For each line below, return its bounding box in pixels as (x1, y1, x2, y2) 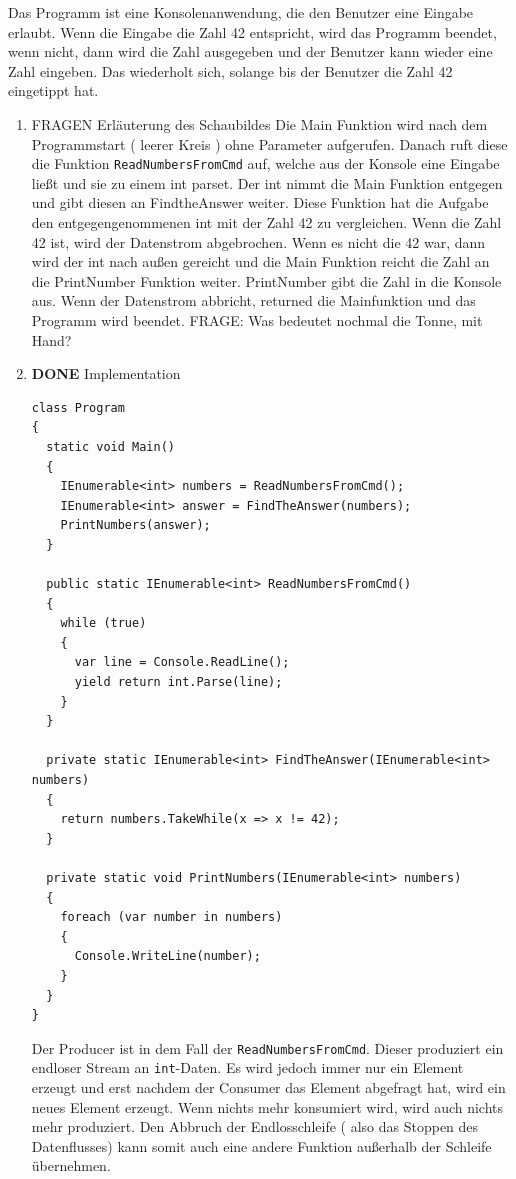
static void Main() (46, 439, 175, 454)
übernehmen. (31, 1155, 111, 1176)
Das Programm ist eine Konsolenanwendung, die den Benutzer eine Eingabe (8, 2, 474, 22)
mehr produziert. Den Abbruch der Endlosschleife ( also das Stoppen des (31, 1116, 479, 1137)
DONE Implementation (31, 363, 181, 384)
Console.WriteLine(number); (74, 949, 261, 964)
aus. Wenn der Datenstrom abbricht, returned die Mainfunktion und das (31, 290, 476, 311)
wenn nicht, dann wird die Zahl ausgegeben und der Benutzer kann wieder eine (8, 41, 493, 62)
